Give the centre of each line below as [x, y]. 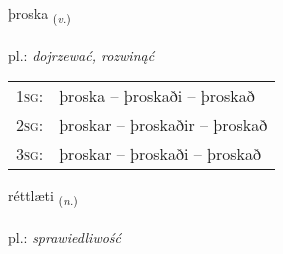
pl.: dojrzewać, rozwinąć [81, 54]
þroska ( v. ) [39, 14]
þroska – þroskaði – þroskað [157, 96]
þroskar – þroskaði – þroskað [160, 154]
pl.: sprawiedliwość [65, 237]
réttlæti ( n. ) [43, 197]
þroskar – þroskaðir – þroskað [163, 125]
